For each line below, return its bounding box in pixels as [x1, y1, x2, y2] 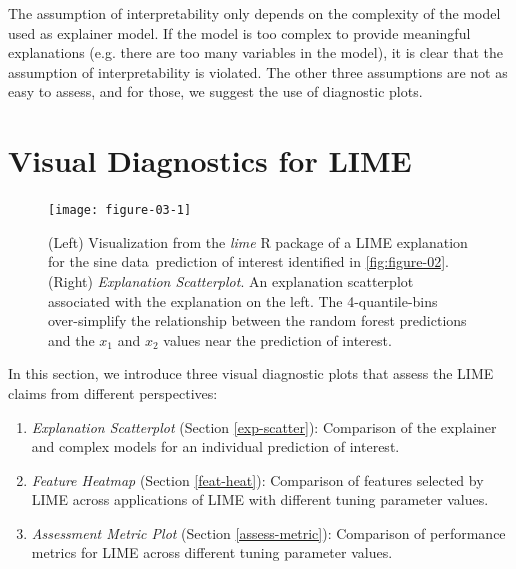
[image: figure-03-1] [48, 203, 192, 218]
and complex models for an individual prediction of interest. [31, 436, 400, 457]
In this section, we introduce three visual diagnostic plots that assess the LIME [8, 363, 494, 384]
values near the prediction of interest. [163, 329, 392, 350]
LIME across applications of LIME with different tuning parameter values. [31, 489, 489, 510]
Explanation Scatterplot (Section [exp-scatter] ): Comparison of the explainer [31, 416, 497, 437]
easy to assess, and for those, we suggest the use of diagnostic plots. [8, 81, 423, 102]
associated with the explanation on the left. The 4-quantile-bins [48, 290, 438, 311]
